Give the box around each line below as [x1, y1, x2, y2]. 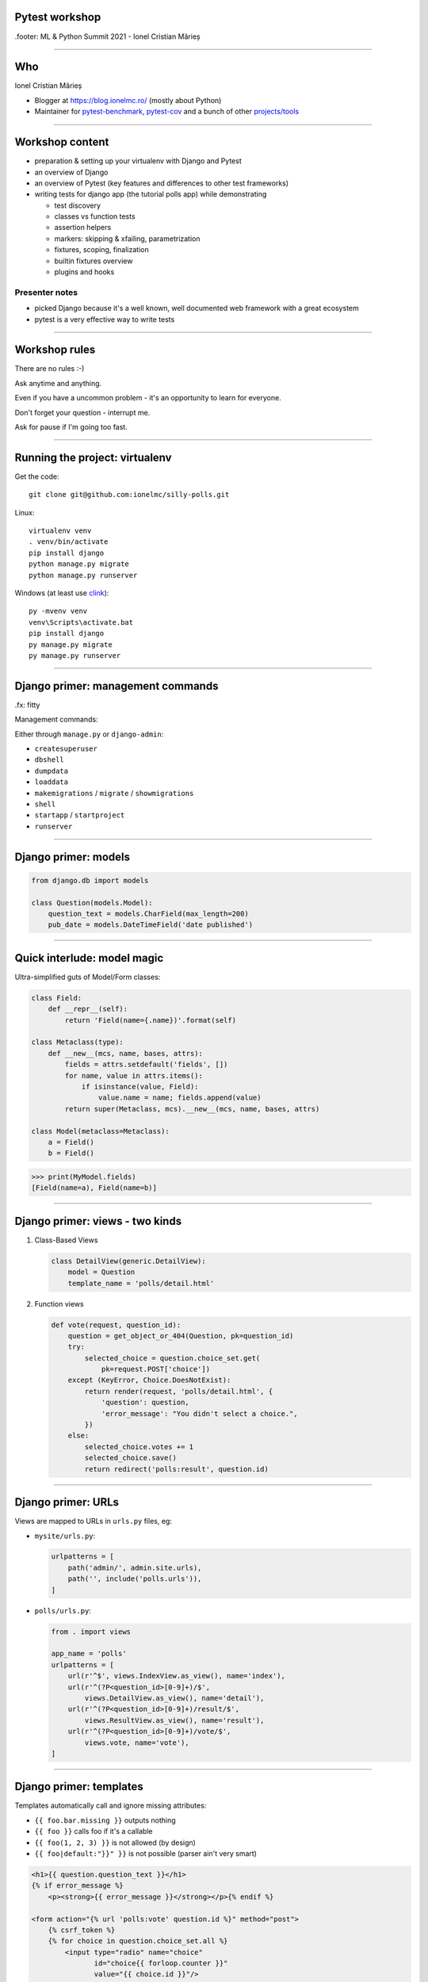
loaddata [34, 778, 69, 786]
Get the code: [14, 472, 59, 481]
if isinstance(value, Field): [81, 1082, 199, 1091]
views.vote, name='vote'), [84, 1738, 189, 1747]
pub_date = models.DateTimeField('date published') [48, 920, 254, 929]
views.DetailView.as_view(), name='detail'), [84, 1693, 265, 1702]
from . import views [51, 1627, 131, 1636]
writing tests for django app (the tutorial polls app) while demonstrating [34, 189, 267, 199]
